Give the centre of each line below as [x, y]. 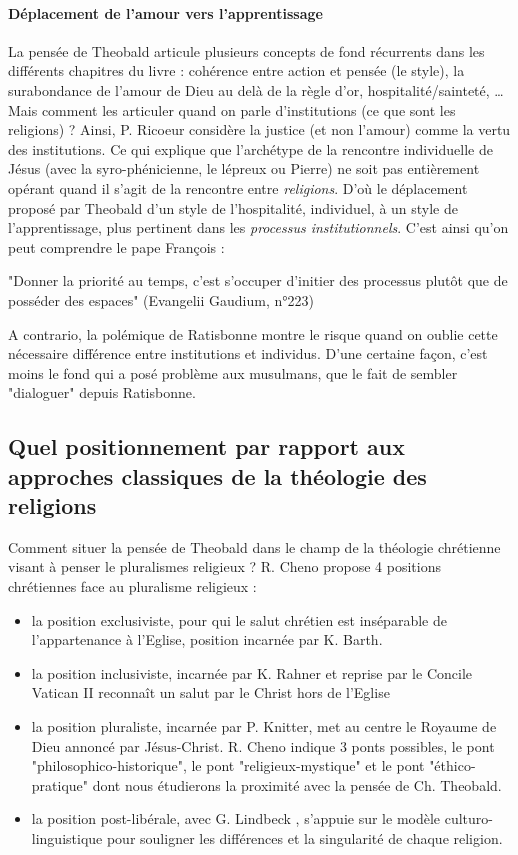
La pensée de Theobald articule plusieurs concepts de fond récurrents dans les [246, 50]
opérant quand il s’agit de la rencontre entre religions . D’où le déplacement [238, 187]
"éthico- [452, 765]
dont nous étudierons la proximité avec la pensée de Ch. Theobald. [297, 784]
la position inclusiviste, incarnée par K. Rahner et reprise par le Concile [251, 672]
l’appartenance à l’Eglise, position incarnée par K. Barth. [207, 639]
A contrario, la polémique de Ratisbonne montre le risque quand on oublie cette [253, 333]
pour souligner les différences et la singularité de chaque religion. [304, 838]
